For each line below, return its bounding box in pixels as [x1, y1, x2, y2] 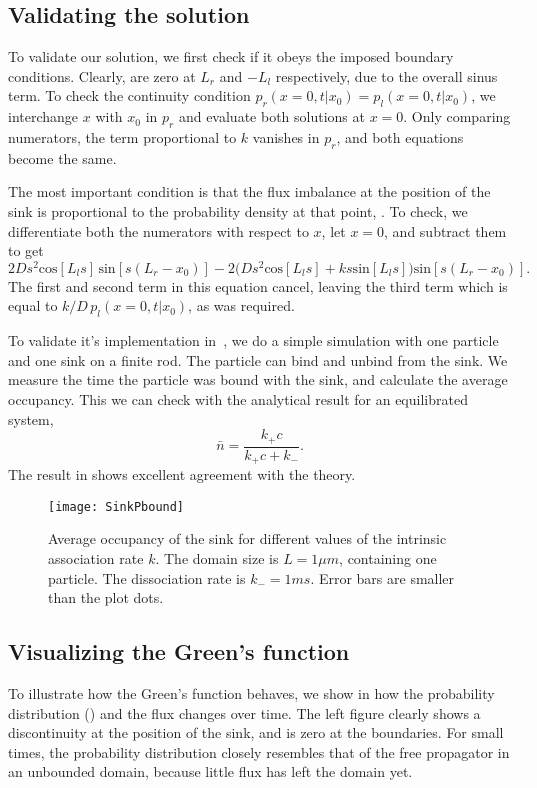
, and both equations [336, 126, 464, 147]
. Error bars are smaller [310, 567, 455, 588]
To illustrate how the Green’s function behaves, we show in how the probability [8, 682, 495, 703]
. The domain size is [155, 547, 279, 568]
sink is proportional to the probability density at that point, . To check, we [8, 200, 468, 221]
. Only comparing [403, 106, 511, 127]
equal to [8, 295, 58, 316]
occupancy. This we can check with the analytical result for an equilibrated [8, 389, 468, 409]
